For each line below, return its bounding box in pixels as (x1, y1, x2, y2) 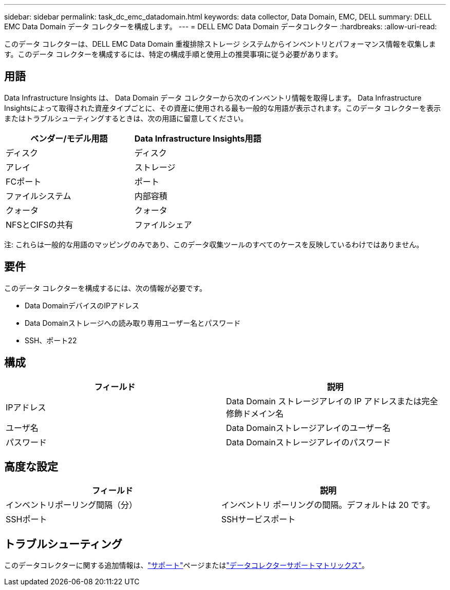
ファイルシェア (134, 219, 192, 230)
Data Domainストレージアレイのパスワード (226, 437, 391, 447)
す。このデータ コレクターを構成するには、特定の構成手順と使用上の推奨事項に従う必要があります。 (4, 50, 343, 58)
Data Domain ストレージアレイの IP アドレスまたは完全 (226, 396, 438, 406)
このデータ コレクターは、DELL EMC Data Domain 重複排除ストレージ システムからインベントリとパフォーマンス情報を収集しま (4, 40, 436, 48)
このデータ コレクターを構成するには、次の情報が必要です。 (4, 283, 207, 292)
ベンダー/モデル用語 (30, 133, 108, 144)
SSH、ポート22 (25, 336, 77, 345)
